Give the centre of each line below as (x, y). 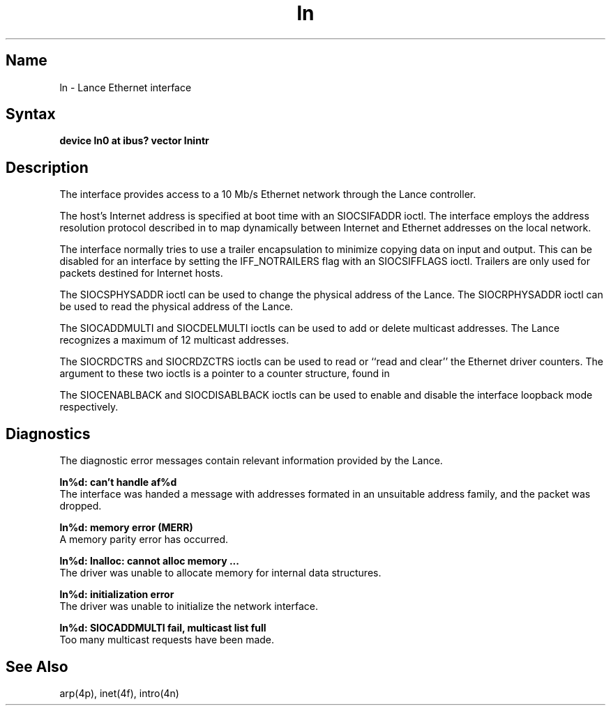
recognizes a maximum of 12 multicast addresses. (174, 340)
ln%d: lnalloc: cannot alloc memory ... (149, 561)
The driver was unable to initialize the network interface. (189, 606)
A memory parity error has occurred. (144, 540)
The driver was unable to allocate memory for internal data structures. (220, 573)
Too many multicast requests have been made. (167, 640)
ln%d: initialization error (117, 595)
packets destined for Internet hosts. (141, 273)
